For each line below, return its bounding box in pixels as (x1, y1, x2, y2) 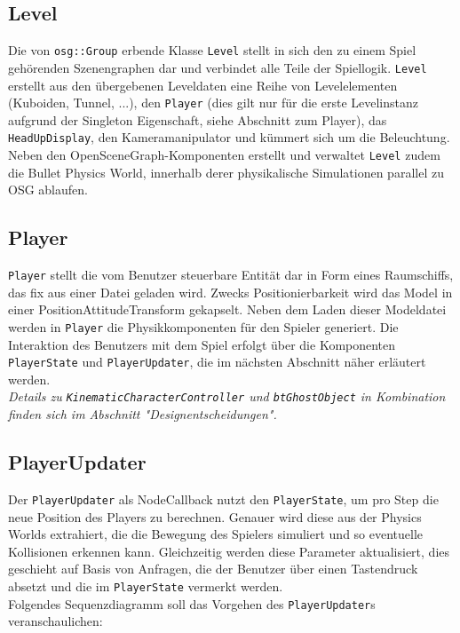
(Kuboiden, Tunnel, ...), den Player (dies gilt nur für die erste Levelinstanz (8, 93, 418, 112)
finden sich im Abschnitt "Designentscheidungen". (8, 405, 277, 423)
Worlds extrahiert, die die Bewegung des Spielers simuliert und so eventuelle (8, 525, 424, 543)
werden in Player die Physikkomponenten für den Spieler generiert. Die (8, 317, 399, 336)
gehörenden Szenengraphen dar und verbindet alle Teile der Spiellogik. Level (8, 58, 427, 76)
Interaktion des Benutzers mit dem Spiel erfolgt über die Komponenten (8, 335, 396, 353)
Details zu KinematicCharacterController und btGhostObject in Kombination (8, 387, 446, 406)
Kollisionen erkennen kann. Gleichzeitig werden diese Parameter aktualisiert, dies (8, 542, 450, 560)
